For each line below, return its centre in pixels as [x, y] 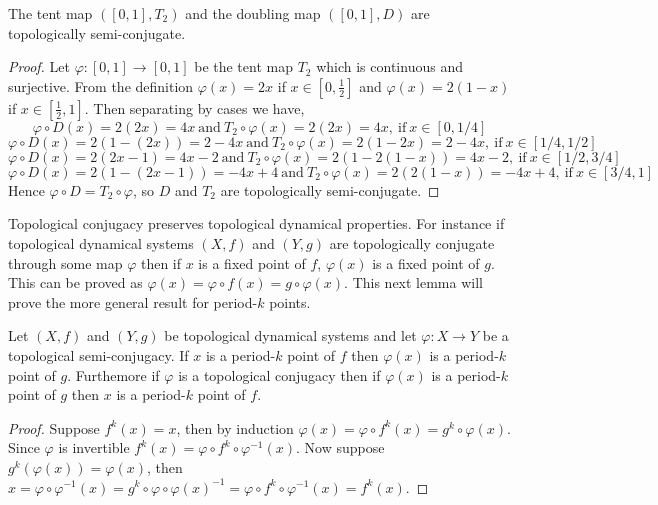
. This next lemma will [413, 282]
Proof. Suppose [54, 427]
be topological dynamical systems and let [290, 335]
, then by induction [235, 427]
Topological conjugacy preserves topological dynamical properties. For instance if [256, 223]
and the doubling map [253, 13]
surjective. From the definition [101, 85]
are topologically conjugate [412, 242]
